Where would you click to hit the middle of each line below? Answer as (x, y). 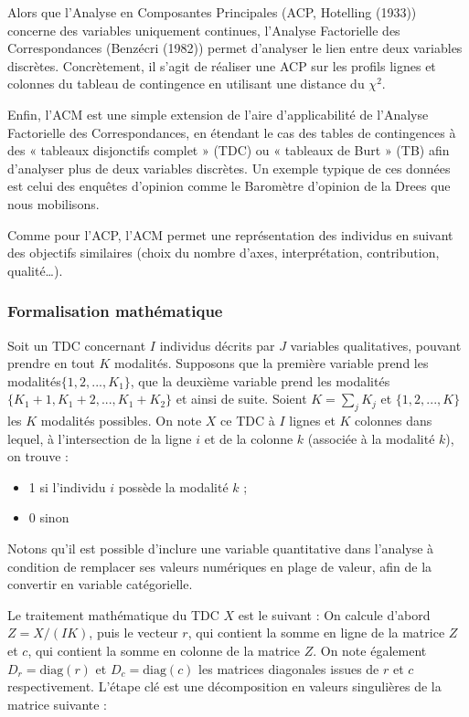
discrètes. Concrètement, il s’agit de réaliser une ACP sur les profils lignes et (222, 65)
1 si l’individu (67, 486)
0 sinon (49, 517)
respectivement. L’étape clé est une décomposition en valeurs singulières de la (224, 686)
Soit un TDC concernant (77, 345)
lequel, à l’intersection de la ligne (100, 438)
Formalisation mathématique (115, 311)
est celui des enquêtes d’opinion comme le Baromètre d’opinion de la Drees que (229, 186)
